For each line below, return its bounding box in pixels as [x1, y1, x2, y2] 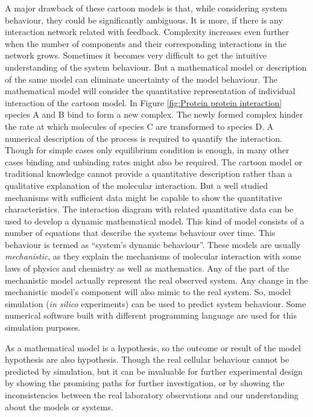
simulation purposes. [5, 321, 81, 334]
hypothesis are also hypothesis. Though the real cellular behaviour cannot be [5, 353, 289, 366]
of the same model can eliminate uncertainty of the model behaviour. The [5, 72, 278, 85]
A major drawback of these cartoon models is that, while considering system [5, 2, 288, 14]
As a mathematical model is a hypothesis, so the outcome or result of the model [5, 341, 301, 354]
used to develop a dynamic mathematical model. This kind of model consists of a [5, 214, 305, 227]
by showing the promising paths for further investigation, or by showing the [5, 377, 285, 389]
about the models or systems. [5, 400, 113, 413]
